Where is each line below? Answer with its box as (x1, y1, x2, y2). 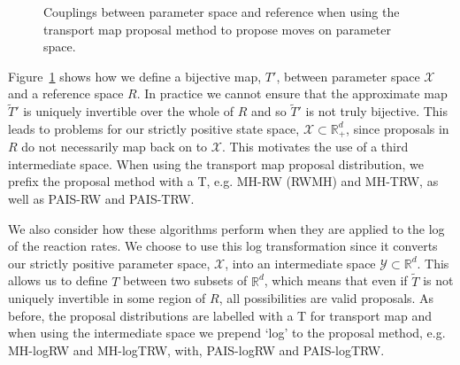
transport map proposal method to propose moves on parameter (43, 19, 391, 38)
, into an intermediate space (225, 253, 376, 272)
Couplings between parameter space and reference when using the (43, 3, 400, 20)
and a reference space (8, 84, 124, 103)
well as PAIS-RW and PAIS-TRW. (8, 190, 195, 208)
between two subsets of (123, 271, 248, 290)
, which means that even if (264, 271, 408, 290)
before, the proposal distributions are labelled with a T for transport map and (8, 306, 432, 324)
